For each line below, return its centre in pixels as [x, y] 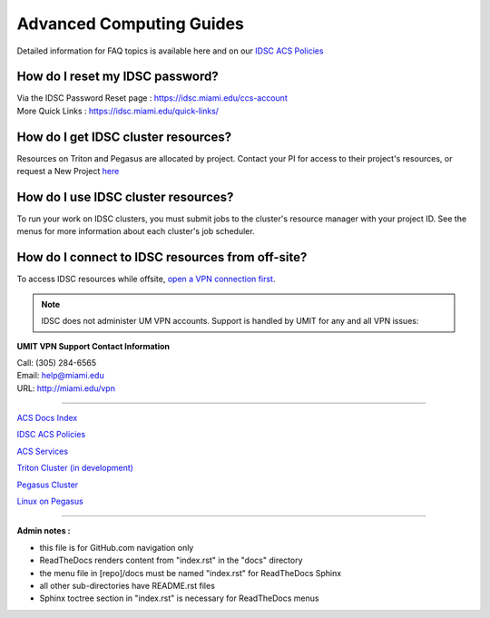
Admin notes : [44, 531]
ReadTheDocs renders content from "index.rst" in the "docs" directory [171, 560]
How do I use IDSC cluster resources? [125, 196]
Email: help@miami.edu [60, 376]
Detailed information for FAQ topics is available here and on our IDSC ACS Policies [170, 51]
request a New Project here [68, 172]
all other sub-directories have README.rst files [127, 585]
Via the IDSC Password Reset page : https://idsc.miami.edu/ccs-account [152, 98]
